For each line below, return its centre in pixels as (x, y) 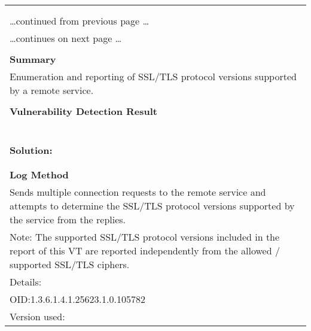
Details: (26, 282)
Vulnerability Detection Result (83, 111)
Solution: (31, 150)
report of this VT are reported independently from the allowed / (145, 250)
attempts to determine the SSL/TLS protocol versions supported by (152, 206)
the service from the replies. (68, 219)
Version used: (37, 316)
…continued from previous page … (80, 21)
